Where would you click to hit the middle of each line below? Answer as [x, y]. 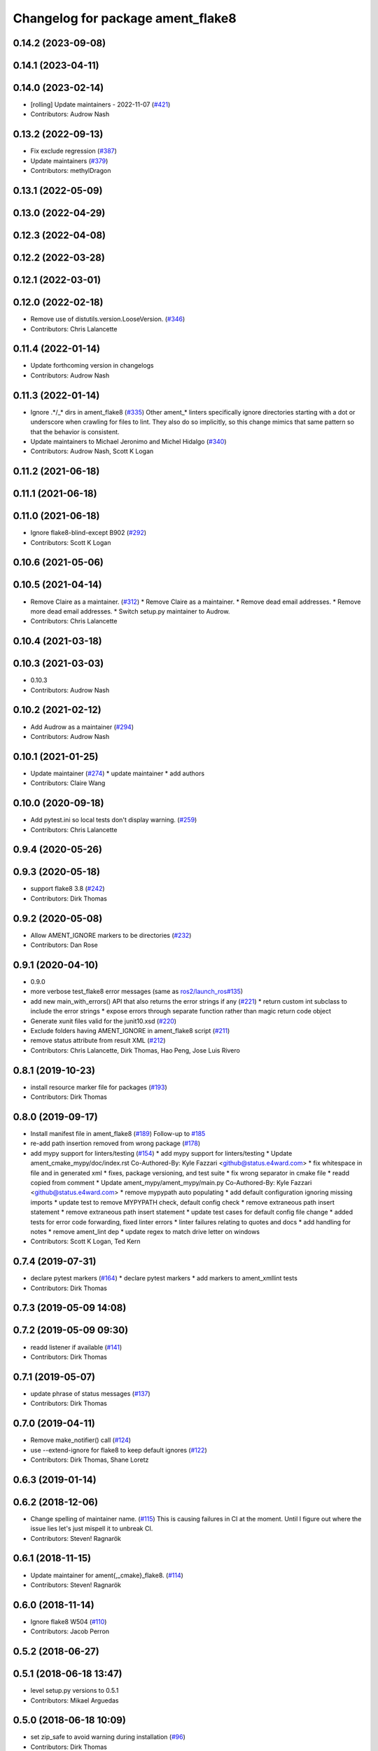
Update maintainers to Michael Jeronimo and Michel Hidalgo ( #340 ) [128, 441]
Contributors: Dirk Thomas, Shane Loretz [90, 1460]
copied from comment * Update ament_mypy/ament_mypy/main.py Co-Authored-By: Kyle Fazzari [171, 1182]
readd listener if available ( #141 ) [76, 1347]
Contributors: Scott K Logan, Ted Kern [85, 1241]
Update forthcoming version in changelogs [92, 366]
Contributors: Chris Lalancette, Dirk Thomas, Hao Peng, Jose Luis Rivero [135, 1050]
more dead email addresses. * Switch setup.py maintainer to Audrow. [130, 611]
